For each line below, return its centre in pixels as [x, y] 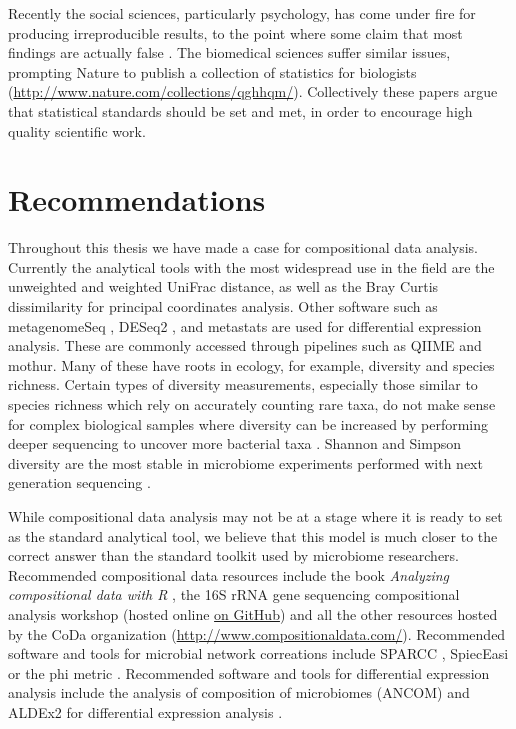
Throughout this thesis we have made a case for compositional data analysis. [243, 247]
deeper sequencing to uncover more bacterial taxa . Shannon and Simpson [235, 443]
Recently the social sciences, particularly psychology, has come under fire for [242, 13]
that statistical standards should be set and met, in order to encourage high [240, 110]
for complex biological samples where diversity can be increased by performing [248, 423]
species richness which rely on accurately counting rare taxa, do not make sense [252, 404]
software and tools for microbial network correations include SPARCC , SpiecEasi [258, 653]
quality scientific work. [77, 130]
